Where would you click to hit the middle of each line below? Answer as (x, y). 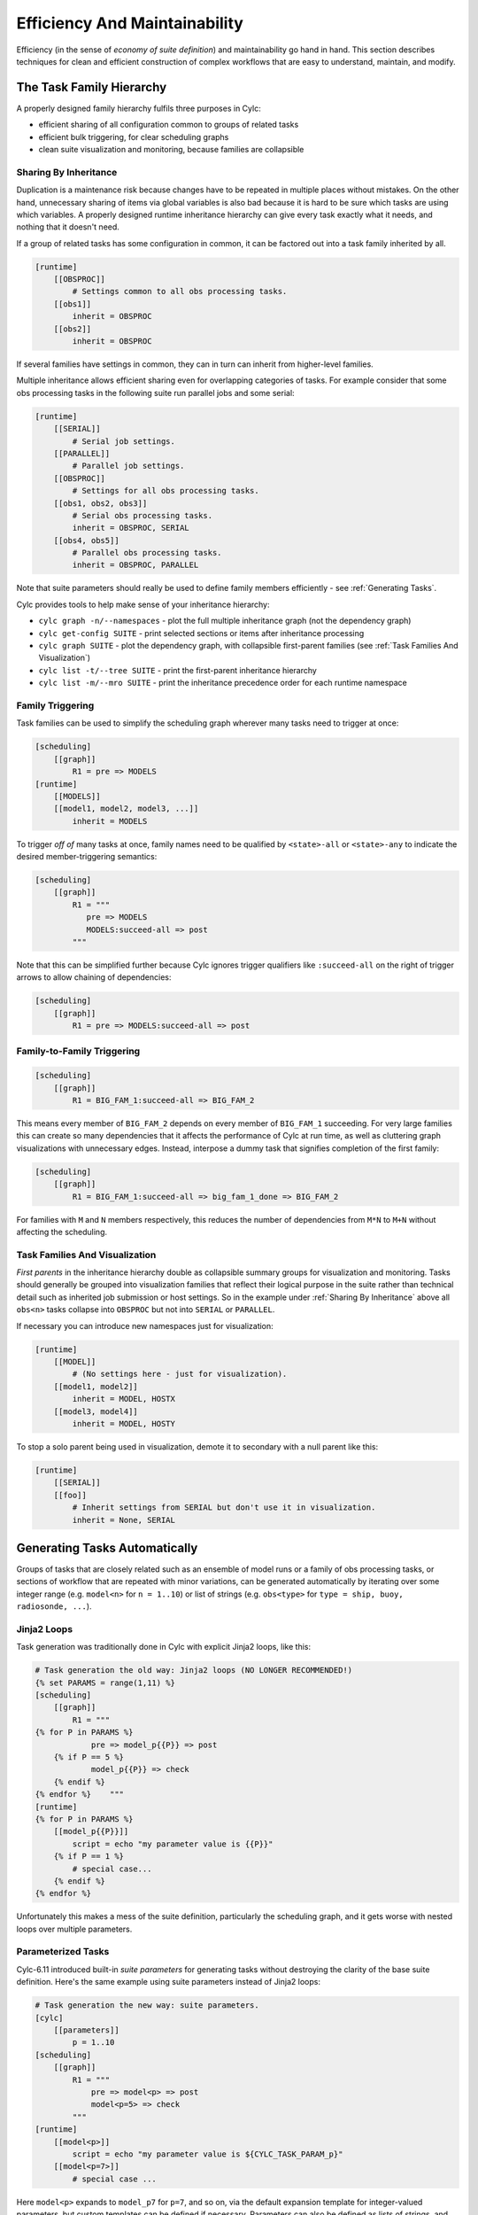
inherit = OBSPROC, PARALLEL (135, 565)
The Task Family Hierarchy (92, 87)
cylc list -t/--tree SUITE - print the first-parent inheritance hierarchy (178, 670)
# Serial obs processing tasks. (142, 515)
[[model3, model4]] (96, 1411)
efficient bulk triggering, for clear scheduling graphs (134, 136)
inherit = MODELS (110, 821)
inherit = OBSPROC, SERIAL (131, 528)
